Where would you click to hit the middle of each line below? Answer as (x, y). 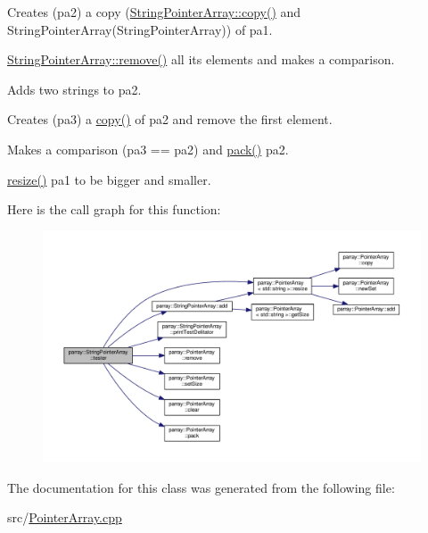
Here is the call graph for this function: (114, 209)
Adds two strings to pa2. (74, 89)
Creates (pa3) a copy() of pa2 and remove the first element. (170, 119)
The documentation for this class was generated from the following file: (201, 487)
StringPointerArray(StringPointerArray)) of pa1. (140, 29)
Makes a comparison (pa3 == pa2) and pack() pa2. (148, 149)
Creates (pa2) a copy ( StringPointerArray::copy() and (154, 12)
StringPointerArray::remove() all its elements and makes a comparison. (201, 59)
